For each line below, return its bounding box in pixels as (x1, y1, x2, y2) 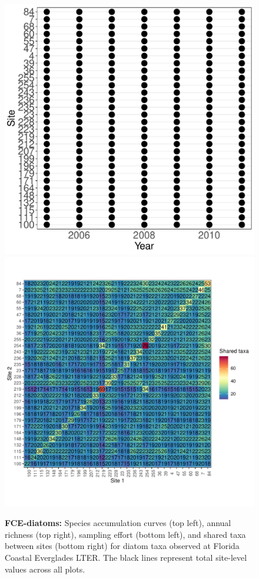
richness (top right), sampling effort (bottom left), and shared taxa (5, 528, 246, 540)
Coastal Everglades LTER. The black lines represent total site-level (5, 551, 247, 563)
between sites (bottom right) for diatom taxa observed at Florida (5, 540, 240, 552)
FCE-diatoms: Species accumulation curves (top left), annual (5, 517, 231, 529)
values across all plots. (5, 563, 85, 575)
